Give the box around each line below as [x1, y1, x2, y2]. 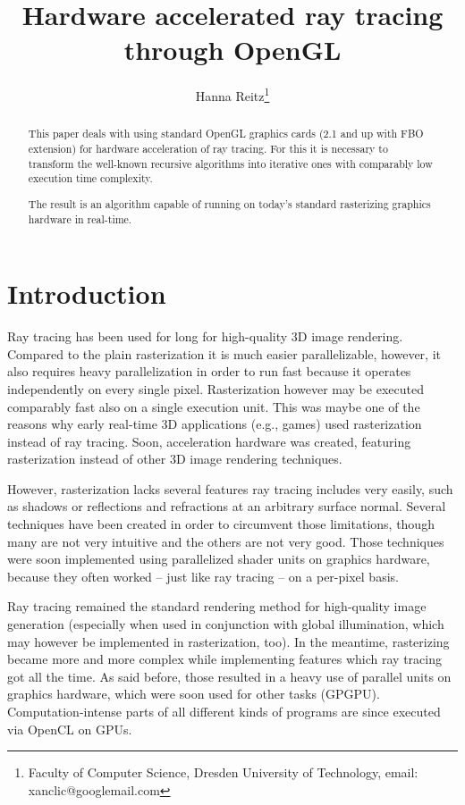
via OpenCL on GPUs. [7, 719, 132, 738]
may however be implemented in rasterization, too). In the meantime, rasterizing [7, 632, 450, 650]
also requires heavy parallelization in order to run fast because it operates [7, 362, 411, 381]
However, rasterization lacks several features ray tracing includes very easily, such [7, 479, 453, 498]
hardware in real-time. [28, 211, 132, 226]
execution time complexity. [28, 171, 153, 186]
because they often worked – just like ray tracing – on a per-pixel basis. [7, 566, 399, 585]
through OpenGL [123, 31, 342, 68]
